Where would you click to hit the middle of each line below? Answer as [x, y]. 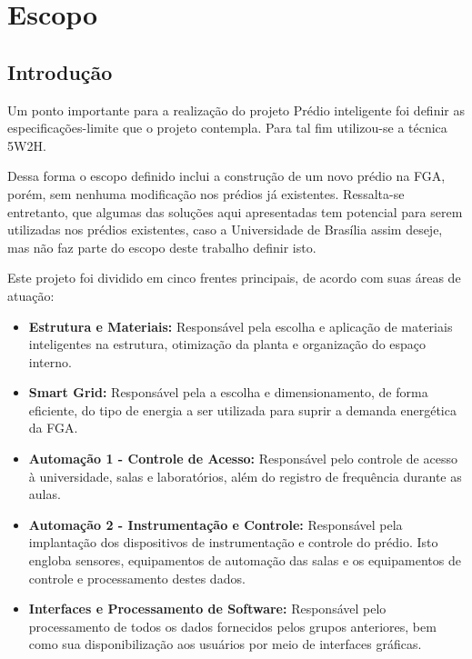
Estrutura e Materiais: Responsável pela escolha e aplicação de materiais [241, 326]
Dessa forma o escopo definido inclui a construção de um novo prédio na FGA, [226, 176]
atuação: [31, 295]
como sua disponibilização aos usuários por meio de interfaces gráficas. [225, 644]
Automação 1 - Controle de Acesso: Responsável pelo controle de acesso [243, 459]
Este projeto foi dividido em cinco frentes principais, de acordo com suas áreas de [234, 278]
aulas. [45, 494]
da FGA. [53, 428]
